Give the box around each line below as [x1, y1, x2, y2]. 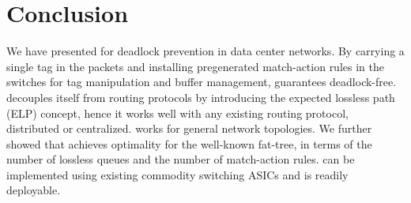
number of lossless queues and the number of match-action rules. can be [6, 151, 355, 167]
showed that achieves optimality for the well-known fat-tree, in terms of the [6, 135, 372, 152]
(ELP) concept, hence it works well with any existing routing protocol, [6, 104, 349, 121]
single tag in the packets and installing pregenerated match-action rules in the [6, 58, 384, 74]
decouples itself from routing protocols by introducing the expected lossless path [6, 88, 395, 105]
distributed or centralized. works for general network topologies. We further [6, 120, 372, 137]
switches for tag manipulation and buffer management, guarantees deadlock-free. [6, 73, 397, 90]
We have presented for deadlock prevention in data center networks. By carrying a [6, 43, 405, 59]
